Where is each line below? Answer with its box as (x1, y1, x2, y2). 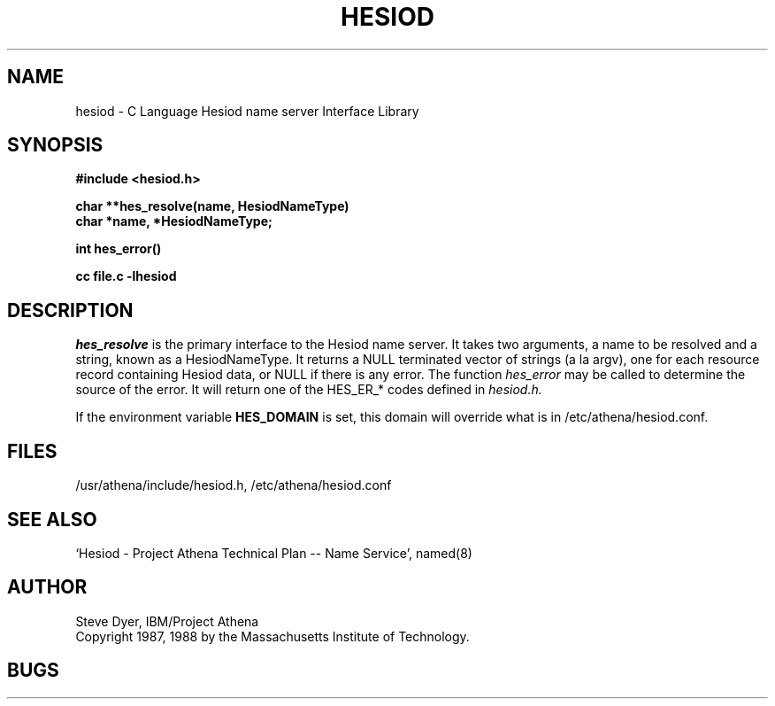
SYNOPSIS (7, 134, 104, 157)
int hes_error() (75, 241, 162, 257)
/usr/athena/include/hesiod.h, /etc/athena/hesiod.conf (75, 477, 392, 493)
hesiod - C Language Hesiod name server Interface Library (75, 103, 419, 119)
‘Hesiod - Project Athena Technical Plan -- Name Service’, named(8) (75, 545, 472, 561)
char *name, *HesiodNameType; (75, 213, 272, 229)
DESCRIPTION (7, 299, 134, 322)
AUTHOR (7, 576, 88, 599)
